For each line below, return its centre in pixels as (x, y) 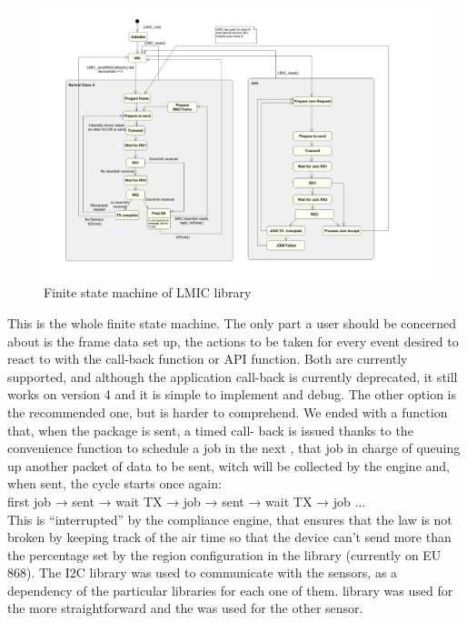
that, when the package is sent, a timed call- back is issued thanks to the (210, 430)
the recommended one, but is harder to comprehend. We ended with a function (228, 412)
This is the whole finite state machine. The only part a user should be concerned (232, 322)
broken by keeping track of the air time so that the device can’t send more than (229, 537)
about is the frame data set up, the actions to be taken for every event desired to (233, 341)
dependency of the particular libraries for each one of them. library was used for (230, 590)
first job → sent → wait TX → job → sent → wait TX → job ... (187, 501)
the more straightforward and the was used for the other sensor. (185, 608)
